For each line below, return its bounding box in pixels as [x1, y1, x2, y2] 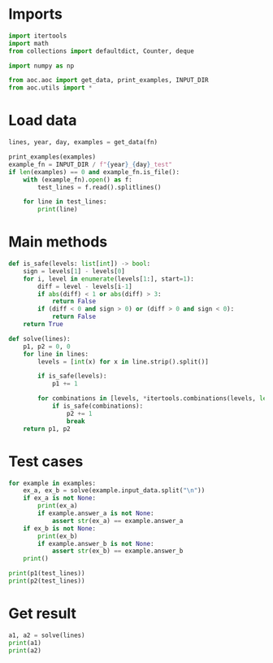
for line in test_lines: [23, 198, 107, 206]
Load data [8, 111, 77, 130]
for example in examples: [8, 479, 96, 487]
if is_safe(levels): [37, 372, 107, 381]
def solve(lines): [8, 334, 71, 342]
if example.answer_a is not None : [37, 509, 154, 517]
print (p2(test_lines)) [8, 577, 85, 585]
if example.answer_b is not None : [37, 539, 154, 547]
